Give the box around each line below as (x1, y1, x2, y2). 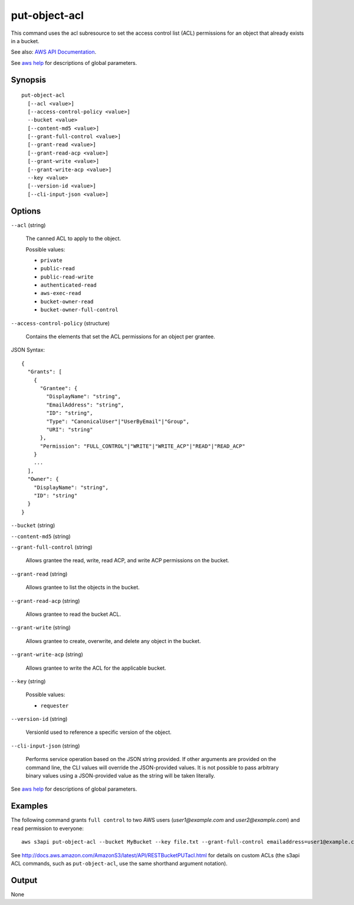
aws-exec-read (40, 290, 81, 297)
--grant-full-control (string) (11, 543, 93, 550)
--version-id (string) (11, 716, 68, 723)
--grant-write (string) (11, 624, 71, 631)
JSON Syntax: (11, 346, 45, 353)
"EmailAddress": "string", (46, 401, 124, 408)
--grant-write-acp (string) (11, 651, 84, 658)
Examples (11, 801, 48, 811)
